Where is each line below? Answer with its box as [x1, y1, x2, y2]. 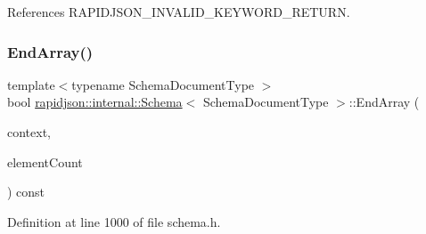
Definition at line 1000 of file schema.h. [7, 212, 221, 230]
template [7, 75, 55, 93]
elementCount [7, 152, 83, 171]
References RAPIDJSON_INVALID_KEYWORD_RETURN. [7, 3, 350, 20]
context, [7, 123, 51, 141]
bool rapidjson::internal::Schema [7, 93, 183, 111]
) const [7, 182, 45, 201]
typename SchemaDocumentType [71, 75, 255, 93]
